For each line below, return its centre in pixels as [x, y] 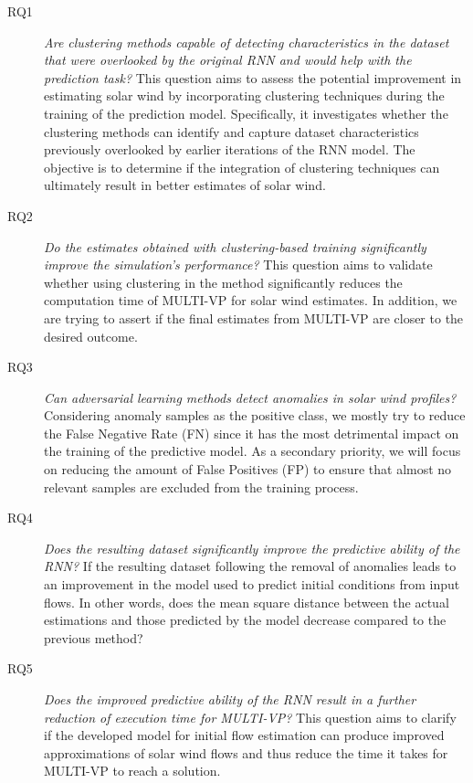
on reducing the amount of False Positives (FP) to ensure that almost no [248, 469]
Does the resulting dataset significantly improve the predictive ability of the [252, 548]
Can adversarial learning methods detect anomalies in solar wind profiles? [250, 397]
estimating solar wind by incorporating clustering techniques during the [244, 95]
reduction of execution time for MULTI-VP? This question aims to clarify [250, 717]
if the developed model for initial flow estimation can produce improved [244, 735]
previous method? [94, 637]
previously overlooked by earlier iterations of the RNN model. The [230, 149]
